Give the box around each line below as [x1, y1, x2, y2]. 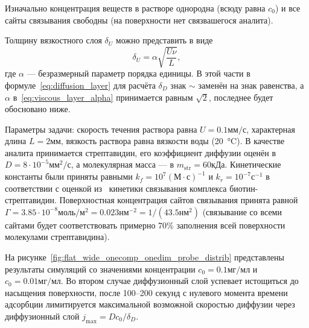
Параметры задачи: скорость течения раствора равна [5, 122, 197, 135]
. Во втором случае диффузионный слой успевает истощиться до [60, 274, 299, 287]
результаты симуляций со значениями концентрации [5, 262, 196, 275]
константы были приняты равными [5, 170, 133, 183]
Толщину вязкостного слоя [5, 34, 102, 46]
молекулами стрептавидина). [5, 230, 110, 243]
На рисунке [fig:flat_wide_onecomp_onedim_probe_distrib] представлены [5, 251, 284, 263]
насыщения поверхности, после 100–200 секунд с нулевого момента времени [5, 286, 288, 298]
